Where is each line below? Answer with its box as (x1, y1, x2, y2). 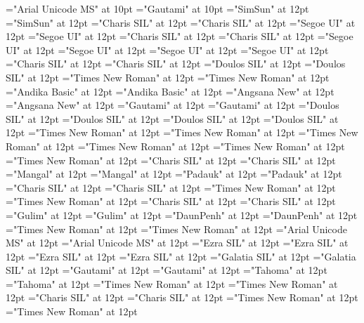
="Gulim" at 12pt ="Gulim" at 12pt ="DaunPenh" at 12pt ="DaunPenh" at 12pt (6, 207, 358, 222)
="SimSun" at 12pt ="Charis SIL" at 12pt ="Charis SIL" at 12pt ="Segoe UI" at (6, 15, 356, 29)
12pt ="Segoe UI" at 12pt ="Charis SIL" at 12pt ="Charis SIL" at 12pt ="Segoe (6, 29, 353, 44)
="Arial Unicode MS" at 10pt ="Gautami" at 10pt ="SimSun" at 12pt (6, 1, 309, 15)
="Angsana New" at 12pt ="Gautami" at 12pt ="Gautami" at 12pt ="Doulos (6, 98, 339, 112)
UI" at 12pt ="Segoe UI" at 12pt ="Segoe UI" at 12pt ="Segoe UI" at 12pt (6, 42, 329, 57)
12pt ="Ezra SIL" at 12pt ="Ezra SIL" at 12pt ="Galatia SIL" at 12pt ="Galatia (6, 249, 356, 263)
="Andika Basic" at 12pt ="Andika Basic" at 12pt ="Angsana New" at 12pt (6, 84, 334, 98)
